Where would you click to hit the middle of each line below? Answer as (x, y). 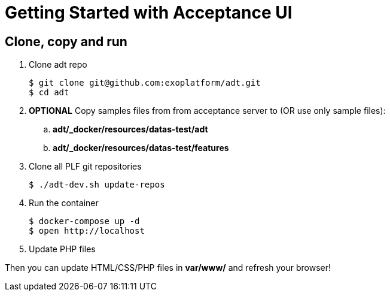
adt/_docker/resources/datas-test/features (141, 148)
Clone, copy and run (66, 41)
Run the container (64, 203)
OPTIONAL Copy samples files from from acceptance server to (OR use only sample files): (207, 111)
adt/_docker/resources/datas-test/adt (130, 129)
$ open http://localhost (87, 231)
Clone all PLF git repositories (85, 167)
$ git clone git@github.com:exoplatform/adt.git (145, 83)
